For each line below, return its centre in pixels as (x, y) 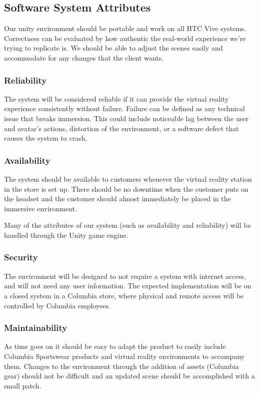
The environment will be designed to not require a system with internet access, (125, 276)
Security (21, 257)
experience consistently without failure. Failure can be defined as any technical (124, 108)
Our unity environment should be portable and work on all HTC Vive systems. (125, 28)
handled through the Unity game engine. (66, 235)
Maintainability (36, 328)
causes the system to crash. (46, 138)
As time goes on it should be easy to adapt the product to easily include (115, 346)
